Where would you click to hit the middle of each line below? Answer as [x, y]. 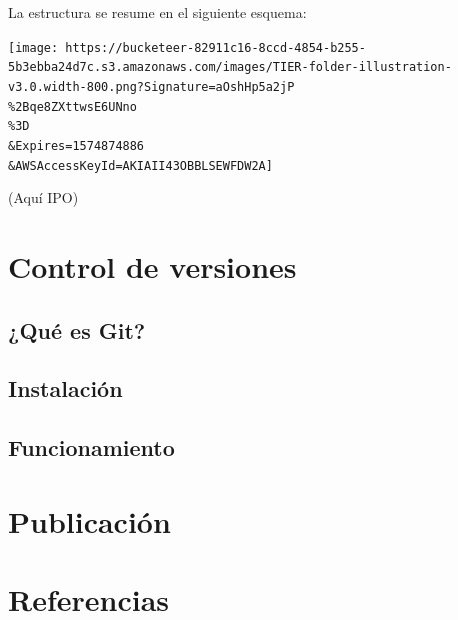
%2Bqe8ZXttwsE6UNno [72, 106]
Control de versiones [152, 265]
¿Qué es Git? [77, 329]
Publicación [89, 520]
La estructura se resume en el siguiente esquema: [157, 12]
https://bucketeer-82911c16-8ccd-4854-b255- [215, 47]
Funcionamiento [91, 447]
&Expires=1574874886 [76, 145]
